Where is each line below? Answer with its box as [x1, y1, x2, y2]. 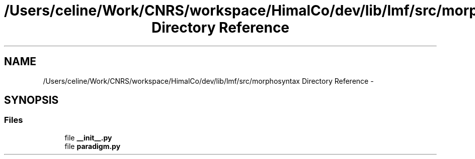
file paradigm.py [64, 141, 121, 150]
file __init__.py [64, 133, 112, 142]
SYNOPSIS [4, 94, 59, 107]
